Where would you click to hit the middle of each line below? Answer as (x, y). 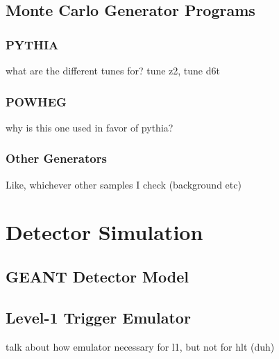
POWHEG (36, 101)
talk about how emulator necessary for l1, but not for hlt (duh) (140, 346)
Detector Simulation (104, 232)
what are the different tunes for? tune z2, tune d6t (113, 70)
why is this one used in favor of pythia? (90, 127)
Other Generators (56, 158)
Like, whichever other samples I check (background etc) (124, 184)
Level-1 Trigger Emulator (98, 317)
